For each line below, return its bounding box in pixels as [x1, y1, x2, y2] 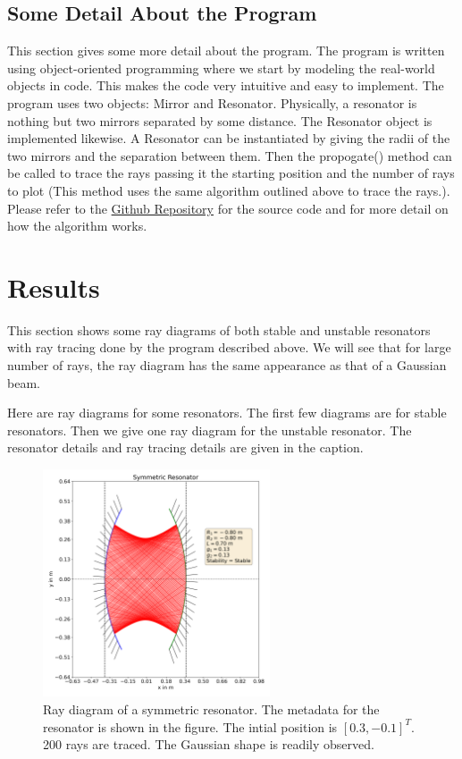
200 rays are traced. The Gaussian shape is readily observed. [43, 735, 374, 754]
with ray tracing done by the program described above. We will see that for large [7, 338, 451, 357]
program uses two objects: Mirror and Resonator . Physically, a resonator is [7, 93, 417, 112]
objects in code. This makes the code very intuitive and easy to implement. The [7, 76, 444, 95]
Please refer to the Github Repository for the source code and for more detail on [7, 198, 449, 217]
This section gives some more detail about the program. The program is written [7, 41, 445, 60]
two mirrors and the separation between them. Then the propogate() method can [7, 146, 452, 164]
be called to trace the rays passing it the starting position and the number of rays [7, 164, 455, 182]
